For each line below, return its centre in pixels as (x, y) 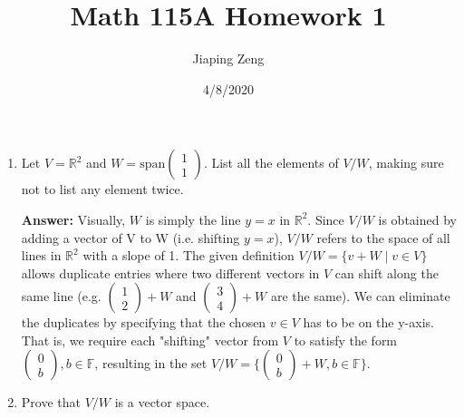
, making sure (406, 163)
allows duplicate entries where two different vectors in (170, 272)
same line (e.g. (61, 296)
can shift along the (387, 272)
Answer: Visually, (73, 219)
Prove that (51, 402)
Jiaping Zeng (228, 58)
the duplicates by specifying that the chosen (144, 322)
